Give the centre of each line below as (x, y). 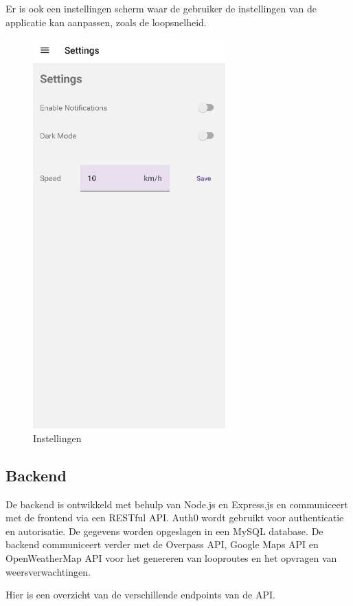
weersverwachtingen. (48, 571)
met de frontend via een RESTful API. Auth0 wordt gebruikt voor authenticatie (175, 518)
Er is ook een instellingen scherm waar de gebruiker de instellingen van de (161, 8)
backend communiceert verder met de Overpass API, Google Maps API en (162, 544)
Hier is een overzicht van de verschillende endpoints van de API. (140, 595)
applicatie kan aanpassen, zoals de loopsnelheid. (106, 22)
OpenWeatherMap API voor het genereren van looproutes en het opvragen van (171, 557)
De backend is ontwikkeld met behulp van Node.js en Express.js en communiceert (177, 504)
